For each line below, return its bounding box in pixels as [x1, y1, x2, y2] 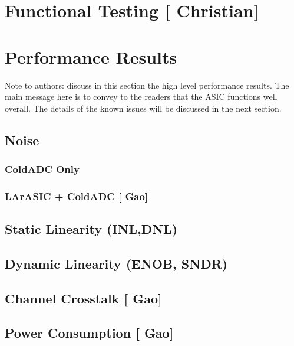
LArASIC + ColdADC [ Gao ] [5, 188, 148, 203]
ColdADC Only [5, 161, 80, 176]
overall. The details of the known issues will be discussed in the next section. [5, 102, 282, 114]
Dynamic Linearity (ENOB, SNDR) [5, 254, 228, 272]
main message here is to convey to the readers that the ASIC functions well [5, 90, 278, 103]
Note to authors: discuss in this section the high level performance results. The [5, 79, 289, 91]
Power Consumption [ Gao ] [5, 324, 174, 342]
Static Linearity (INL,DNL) [5, 220, 178, 238]
